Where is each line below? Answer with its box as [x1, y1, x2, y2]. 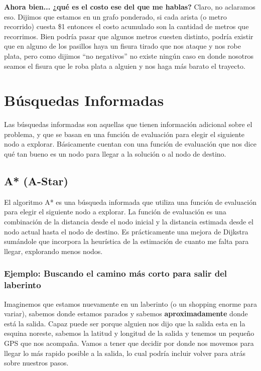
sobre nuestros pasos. [4, 357, 69, 368]
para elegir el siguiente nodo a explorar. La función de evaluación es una [4, 206, 226, 217]
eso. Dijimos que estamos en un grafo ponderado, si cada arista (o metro [4, 11, 227, 22]
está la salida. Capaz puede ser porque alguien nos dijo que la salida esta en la [4, 318, 245, 328]
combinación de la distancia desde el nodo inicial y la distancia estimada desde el [4, 216, 253, 227]
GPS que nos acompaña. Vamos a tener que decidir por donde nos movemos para [4, 337, 254, 348]
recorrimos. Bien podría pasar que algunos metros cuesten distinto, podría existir [4, 31, 253, 41]
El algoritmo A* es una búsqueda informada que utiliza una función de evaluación [4, 196, 256, 207]
